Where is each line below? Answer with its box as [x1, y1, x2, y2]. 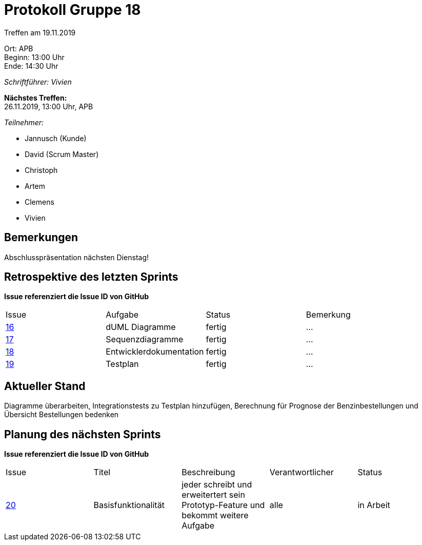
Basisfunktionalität [93, 500, 165, 511]
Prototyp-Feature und [182, 500, 265, 511]
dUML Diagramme [106, 322, 176, 333]
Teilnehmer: [4, 118, 44, 127]
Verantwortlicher [269, 467, 334, 478]
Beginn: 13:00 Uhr [4, 52, 65, 62]
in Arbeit [357, 500, 390, 511]
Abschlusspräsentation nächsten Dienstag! [4, 252, 149, 262]
